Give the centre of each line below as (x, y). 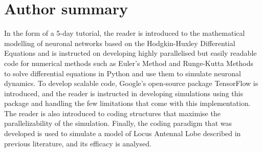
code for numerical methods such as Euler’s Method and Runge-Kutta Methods (129, 63)
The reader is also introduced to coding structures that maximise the (112, 113)
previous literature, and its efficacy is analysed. (78, 143)
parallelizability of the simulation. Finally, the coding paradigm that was (118, 123)
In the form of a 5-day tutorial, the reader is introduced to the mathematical (125, 33)
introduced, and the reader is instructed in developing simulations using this (124, 93)
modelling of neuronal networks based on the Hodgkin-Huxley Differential (120, 43)
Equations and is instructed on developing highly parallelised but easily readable (130, 53)
